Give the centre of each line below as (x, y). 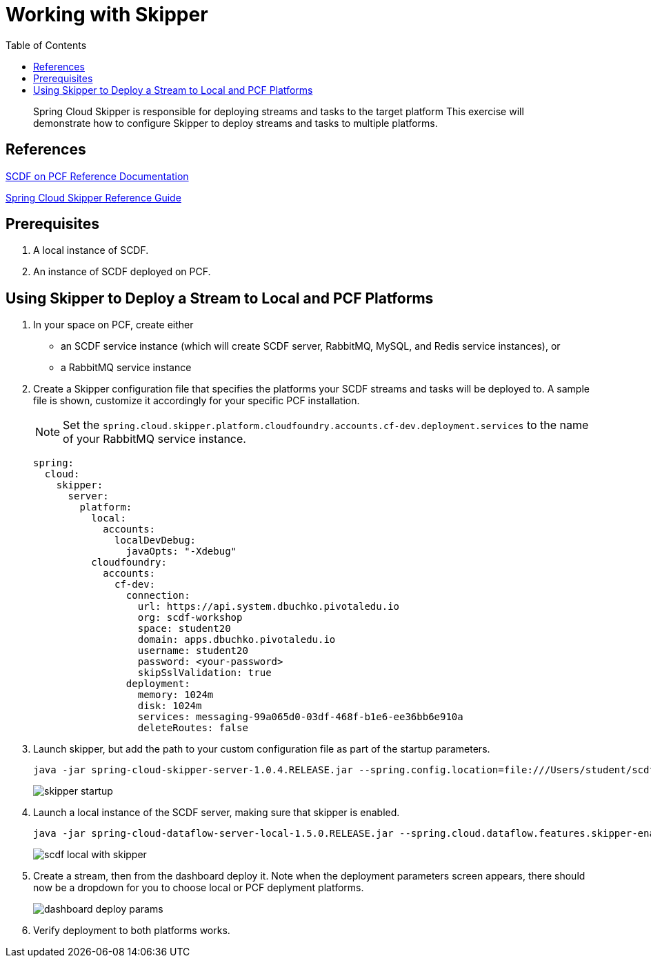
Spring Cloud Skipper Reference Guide (93, 197)
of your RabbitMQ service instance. (154, 439)
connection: (158, 596)
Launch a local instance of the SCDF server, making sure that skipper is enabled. (217, 813)
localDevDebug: (156, 540)
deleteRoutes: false (193, 728)
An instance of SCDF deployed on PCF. (122, 272)
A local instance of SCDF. (91, 250)
